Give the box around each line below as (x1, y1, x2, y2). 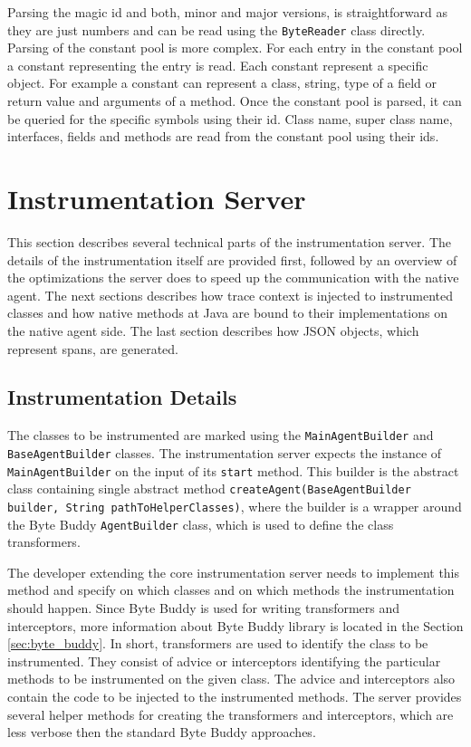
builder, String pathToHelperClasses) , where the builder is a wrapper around (7, 496, 462, 515)
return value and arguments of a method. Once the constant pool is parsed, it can (7, 91, 462, 110)
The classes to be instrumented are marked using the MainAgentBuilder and (7, 426, 434, 445)
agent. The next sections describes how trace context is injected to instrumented (7, 285, 454, 304)
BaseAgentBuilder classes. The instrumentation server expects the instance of (7, 443, 442, 462)
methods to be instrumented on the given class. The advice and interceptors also (7, 669, 456, 688)
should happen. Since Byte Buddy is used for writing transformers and (7, 599, 400, 618)
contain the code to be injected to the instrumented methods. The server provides (7, 686, 462, 705)
